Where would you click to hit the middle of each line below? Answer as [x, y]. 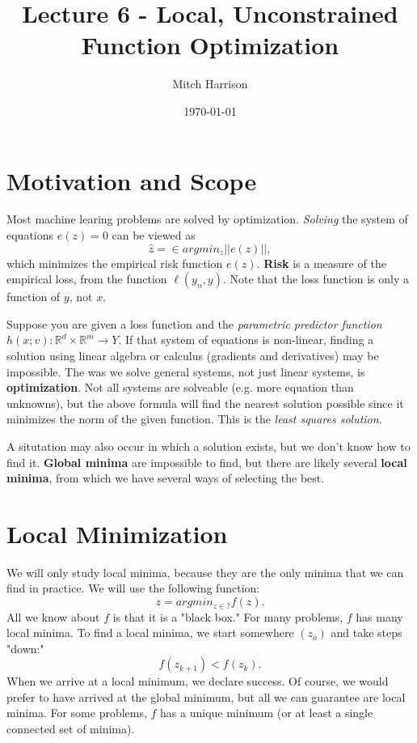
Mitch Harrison [210, 84]
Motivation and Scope [132, 180]
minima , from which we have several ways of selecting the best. [166, 478]
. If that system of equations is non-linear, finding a [246, 340]
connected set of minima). [71, 729]
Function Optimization [210, 45]
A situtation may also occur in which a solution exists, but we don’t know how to [208, 446]
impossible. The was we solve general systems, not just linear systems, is [186, 371]
